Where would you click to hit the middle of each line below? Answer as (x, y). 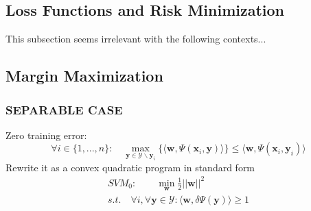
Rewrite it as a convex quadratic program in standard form (130, 167)
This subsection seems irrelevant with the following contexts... (136, 39)
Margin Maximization (84, 76)
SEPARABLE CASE (64, 109)
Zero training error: (46, 135)
